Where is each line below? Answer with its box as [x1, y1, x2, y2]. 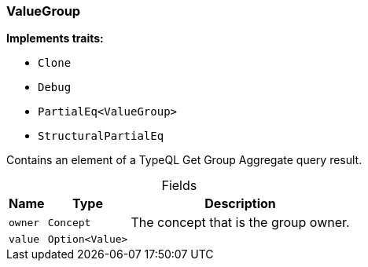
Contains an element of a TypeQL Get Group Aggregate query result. [6, 153, 362, 167]
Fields [161, 177, 197, 194]
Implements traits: [6, 31, 104, 46]
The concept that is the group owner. [131, 214, 350, 231]
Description [204, 196, 276, 212]
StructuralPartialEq [38, 130, 164, 143]
